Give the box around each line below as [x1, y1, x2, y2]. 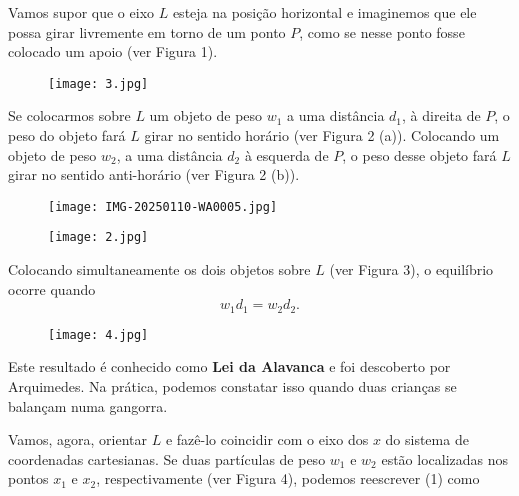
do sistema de [385, 429, 469, 450]
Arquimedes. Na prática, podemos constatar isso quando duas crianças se [8, 376, 457, 397]
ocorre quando [8, 278, 96, 299]
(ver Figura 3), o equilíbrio [329, 259, 494, 280]
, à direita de [402, 105, 481, 126]
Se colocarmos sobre [8, 105, 131, 126]
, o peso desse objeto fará [342, 144, 497, 165]
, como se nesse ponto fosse [299, 21, 465, 42]
